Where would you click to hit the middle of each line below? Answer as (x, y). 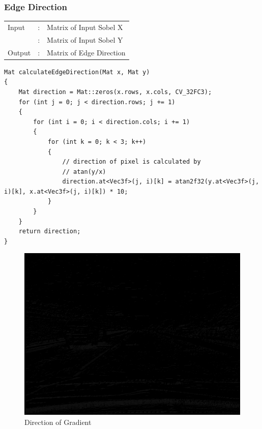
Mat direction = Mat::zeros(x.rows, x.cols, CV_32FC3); (115, 92)
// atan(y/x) (84, 172)
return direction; (50, 232)
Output (19, 52)
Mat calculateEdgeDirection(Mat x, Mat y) (77, 72)
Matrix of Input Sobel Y (85, 39)
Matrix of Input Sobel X (85, 27)
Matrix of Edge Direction (86, 52)
